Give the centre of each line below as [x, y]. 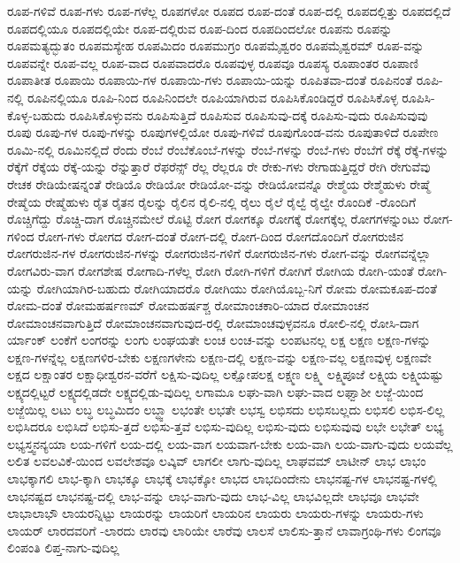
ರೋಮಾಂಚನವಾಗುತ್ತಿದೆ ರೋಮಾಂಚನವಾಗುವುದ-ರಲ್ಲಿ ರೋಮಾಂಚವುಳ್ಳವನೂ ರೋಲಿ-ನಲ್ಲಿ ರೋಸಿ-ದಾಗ [213, 322]
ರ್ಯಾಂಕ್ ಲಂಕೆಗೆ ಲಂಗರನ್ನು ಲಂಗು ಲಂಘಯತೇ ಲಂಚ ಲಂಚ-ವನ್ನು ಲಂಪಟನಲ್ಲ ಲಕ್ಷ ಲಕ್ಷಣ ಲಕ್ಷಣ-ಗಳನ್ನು [219, 340]
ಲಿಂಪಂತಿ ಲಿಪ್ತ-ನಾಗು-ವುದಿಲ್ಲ [63, 548]
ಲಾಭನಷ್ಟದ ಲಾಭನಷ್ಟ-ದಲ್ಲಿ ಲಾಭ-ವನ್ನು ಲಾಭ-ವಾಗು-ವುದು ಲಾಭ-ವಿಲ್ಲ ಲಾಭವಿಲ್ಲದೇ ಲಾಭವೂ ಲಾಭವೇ [213, 495]
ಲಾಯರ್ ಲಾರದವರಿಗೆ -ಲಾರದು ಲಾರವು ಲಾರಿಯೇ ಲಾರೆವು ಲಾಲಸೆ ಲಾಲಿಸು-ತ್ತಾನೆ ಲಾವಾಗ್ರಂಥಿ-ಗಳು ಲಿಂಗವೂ [224, 530]
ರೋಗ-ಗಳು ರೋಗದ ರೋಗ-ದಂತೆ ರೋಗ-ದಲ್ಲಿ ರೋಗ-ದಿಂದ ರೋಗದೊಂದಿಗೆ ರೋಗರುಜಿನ [221, 236]
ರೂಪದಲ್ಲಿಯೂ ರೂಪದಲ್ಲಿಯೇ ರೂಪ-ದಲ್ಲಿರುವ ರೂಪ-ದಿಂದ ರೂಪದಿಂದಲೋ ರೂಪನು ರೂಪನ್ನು [200, 28]
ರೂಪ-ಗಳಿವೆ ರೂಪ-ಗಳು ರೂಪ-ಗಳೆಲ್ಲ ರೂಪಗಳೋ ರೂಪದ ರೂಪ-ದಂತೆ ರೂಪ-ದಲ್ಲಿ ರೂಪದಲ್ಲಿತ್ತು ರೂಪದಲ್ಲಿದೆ [229, 11]
